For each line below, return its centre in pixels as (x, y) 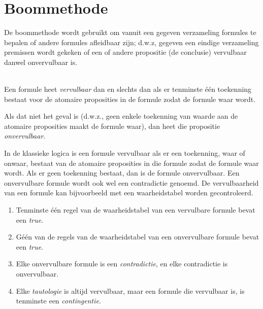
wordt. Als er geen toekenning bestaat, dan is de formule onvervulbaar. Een (122, 173)
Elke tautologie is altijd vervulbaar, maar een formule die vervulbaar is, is (130, 290)
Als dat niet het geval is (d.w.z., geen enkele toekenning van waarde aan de (121, 116)
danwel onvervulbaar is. (41, 62)
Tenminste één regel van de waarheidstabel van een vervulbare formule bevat (136, 210)
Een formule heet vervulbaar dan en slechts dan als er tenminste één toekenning (128, 89)
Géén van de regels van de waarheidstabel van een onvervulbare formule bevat (138, 237)
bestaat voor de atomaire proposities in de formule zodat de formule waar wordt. (130, 99)
